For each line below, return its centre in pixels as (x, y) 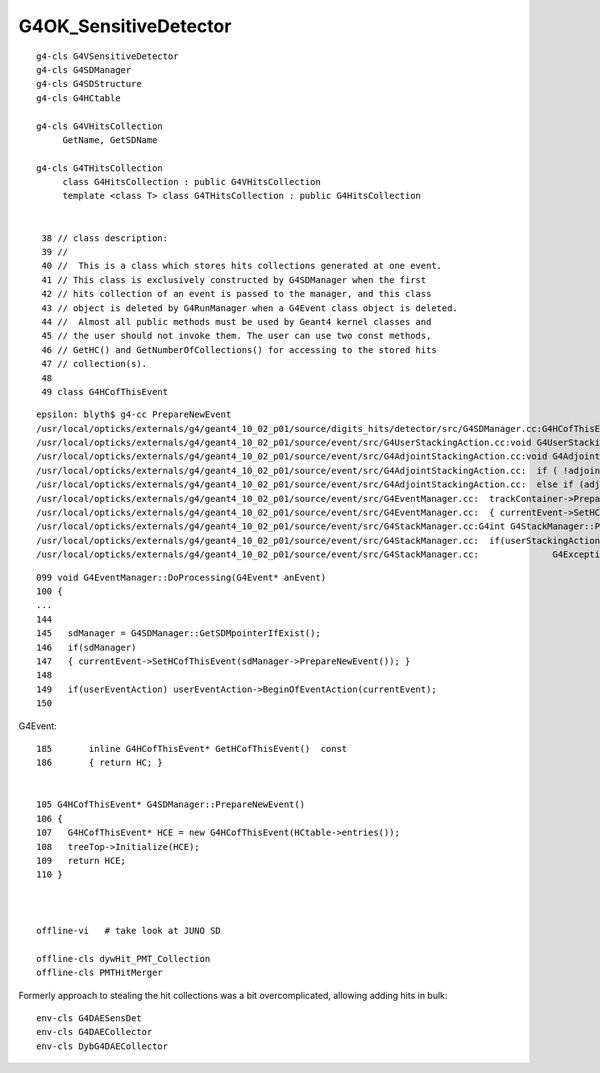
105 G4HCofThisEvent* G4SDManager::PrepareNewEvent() (170, 804)
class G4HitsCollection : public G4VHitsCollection (192, 182)
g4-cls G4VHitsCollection (100, 126)
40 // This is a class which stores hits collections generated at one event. (242, 266)
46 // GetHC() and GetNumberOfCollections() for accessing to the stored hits (239, 349)
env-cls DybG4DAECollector (102, 1046)
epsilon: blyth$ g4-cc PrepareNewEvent (134, 414)
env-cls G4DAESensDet (89, 1018)
